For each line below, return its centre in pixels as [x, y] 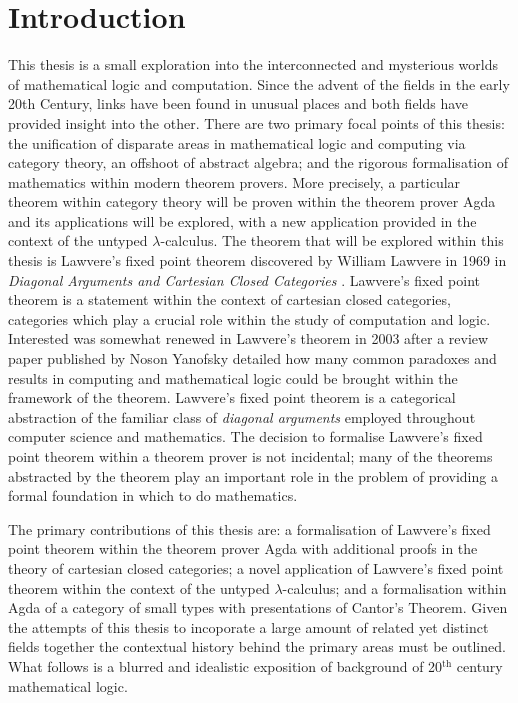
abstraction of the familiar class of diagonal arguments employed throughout [242, 416]
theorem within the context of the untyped [139, 587]
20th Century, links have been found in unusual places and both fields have [238, 103]
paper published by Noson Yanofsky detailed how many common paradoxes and [252, 358]
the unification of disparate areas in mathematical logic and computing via [237, 142]
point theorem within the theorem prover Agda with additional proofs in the [243, 548]
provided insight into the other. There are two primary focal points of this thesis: [256, 122]
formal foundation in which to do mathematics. [153, 495]
